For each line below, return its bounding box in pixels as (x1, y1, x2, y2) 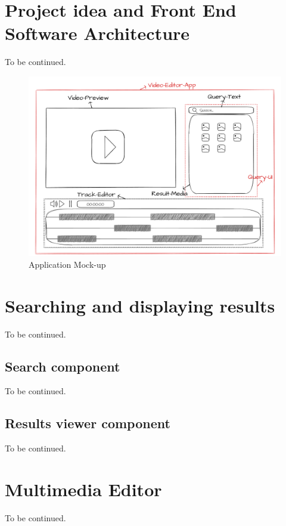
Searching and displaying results (5, 293, 275, 317)
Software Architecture (5, 21, 190, 45)
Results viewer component (5, 414, 170, 432)
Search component (5, 357, 120, 375)
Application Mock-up (29, 258, 106, 270)
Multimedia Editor (5, 477, 162, 502)
